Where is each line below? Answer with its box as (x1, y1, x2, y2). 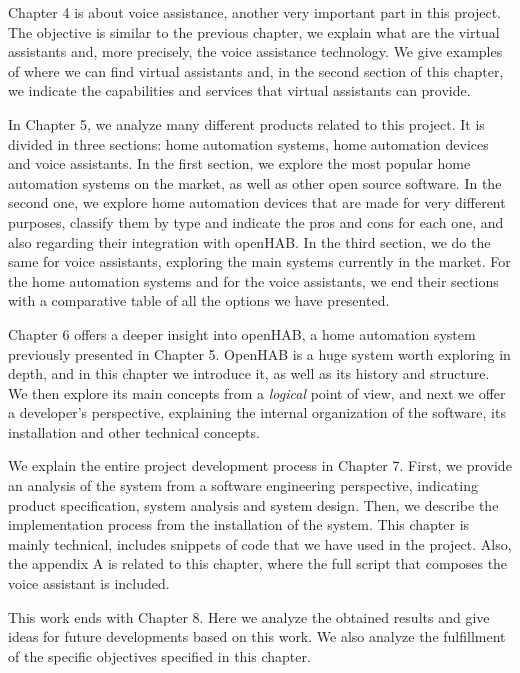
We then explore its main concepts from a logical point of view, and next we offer (8, 382, 506, 403)
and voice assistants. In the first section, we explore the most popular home (8, 153, 471, 174)
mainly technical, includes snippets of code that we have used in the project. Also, (8, 533, 512, 554)
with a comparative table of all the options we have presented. (8, 290, 390, 311)
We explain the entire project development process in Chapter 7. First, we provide (8, 455, 512, 476)
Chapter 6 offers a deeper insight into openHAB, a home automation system (8, 323, 476, 344)
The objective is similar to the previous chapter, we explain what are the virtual (8, 21, 500, 42)
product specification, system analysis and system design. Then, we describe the (8, 494, 499, 515)
